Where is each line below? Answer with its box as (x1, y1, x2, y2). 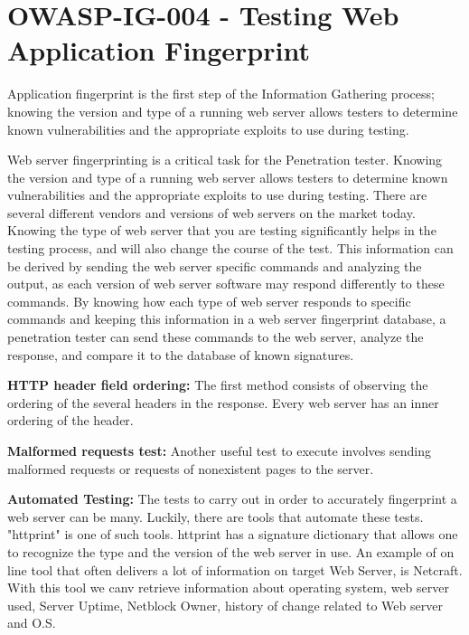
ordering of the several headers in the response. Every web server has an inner (7, 393, 439, 412)
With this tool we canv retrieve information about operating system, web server (7, 578, 449, 597)
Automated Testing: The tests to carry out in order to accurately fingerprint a (7, 489, 457, 508)
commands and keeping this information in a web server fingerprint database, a (7, 309, 446, 328)
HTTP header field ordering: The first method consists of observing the (7, 375, 428, 394)
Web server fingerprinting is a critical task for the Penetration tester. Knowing (7, 150, 443, 169)
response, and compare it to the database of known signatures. (7, 345, 354, 364)
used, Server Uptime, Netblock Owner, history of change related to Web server (7, 595, 443, 614)
